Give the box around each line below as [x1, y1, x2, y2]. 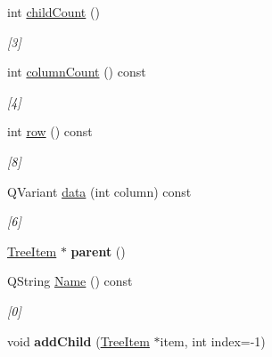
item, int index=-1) [160, 331, 266, 350]
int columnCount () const [7, 62, 146, 81]
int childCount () [7, 3, 100, 20]
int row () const [7, 122, 93, 141]
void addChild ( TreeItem [7, 331, 150, 350]
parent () [70, 241, 126, 260]
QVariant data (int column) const [7, 182, 192, 200]
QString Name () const [7, 272, 133, 290]
